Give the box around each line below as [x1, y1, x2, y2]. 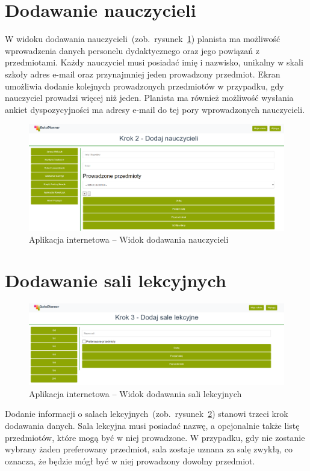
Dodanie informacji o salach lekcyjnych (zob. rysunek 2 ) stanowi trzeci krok [5, 407, 288, 420]
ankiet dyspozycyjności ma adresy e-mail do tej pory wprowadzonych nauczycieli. [5, 103, 305, 115]
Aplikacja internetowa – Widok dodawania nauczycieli [29, 232, 229, 245]
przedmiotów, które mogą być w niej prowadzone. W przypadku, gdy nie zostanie [5, 431, 305, 443]
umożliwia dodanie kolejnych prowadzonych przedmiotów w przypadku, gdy [5, 79, 284, 92]
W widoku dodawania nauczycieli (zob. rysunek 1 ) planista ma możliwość [5, 32, 281, 45]
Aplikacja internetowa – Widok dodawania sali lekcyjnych [29, 387, 242, 400]
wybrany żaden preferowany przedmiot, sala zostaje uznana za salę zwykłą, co [5, 443, 293, 455]
